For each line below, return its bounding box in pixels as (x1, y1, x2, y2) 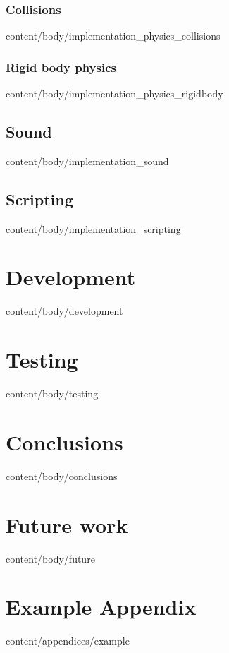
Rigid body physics (6, 58, 116, 76)
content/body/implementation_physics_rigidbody (6, 86, 223, 101)
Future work (6, 510, 128, 539)
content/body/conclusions (6, 468, 118, 483)
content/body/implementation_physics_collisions (6, 28, 221, 43)
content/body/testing (6, 386, 99, 401)
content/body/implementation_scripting (6, 221, 181, 236)
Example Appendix (6, 592, 197, 621)
